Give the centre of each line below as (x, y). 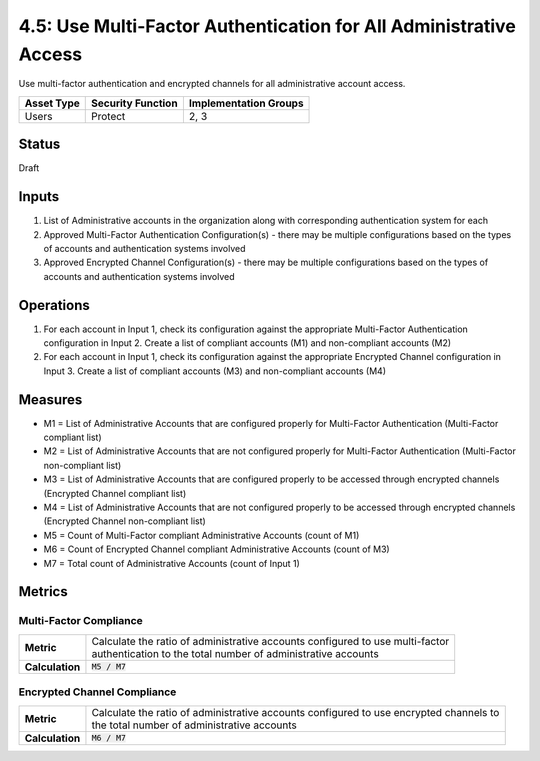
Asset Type (52, 103)
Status (39, 144)
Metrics (43, 591)
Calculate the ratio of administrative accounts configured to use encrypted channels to (295, 712)
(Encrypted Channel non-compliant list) (125, 521)
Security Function (135, 103)
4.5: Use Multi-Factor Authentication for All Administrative (267, 26)
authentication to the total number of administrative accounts (235, 653)
